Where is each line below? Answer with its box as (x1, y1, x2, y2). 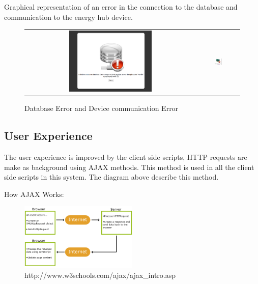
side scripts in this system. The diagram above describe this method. (4, 172, 219, 182)
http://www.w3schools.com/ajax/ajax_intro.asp (24, 269, 176, 280)
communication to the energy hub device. (4, 11, 133, 22)
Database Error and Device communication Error (24, 103, 179, 113)
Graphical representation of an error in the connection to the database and (4, 2, 238, 12)
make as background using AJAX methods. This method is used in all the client (4, 161, 254, 172)
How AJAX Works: (4, 188, 64, 199)
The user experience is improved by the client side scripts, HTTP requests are (4, 152, 247, 162)
